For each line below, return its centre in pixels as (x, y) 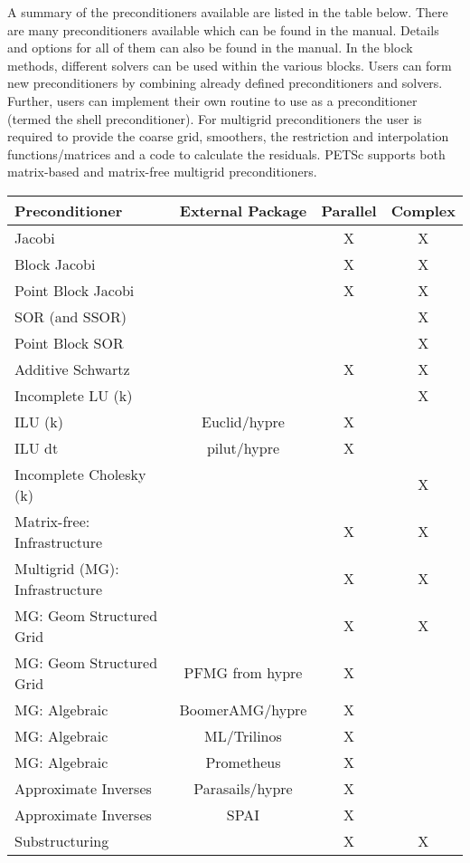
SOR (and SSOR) (71, 316)
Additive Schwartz (72, 369)
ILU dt (37, 447)
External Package (243, 210)
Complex (423, 210)
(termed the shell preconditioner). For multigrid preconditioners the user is (215, 118)
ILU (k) (39, 421)
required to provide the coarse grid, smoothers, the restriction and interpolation (228, 136)
